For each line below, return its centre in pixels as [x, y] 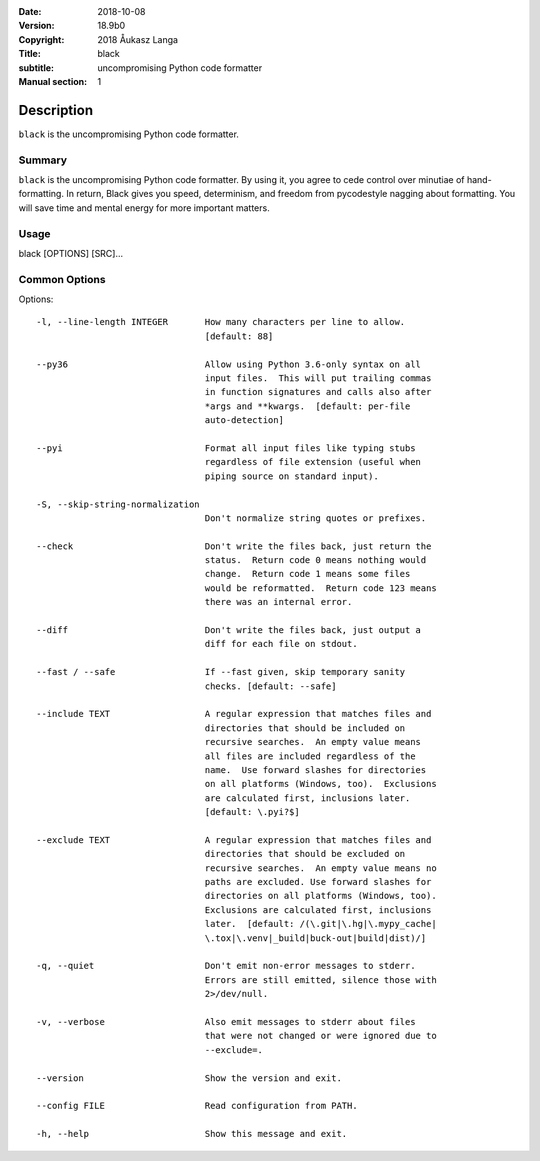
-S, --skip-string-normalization [118, 504]
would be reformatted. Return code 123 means [320, 588]
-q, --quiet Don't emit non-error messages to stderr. [226, 966]
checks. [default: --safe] [270, 686]
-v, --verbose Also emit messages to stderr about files [226, 1021]
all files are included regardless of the [310, 756]
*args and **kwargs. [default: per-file [307, 406]
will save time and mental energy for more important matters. [144, 207]
